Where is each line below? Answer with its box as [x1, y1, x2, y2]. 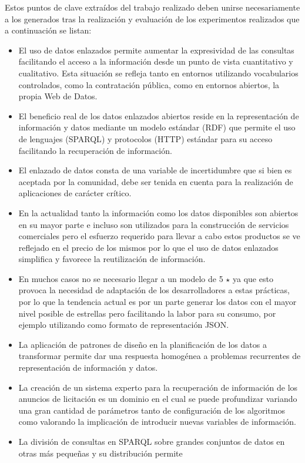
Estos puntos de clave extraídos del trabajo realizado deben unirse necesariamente [5, 1, 300, 13]
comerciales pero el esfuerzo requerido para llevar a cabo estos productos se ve [18, 230, 300, 242]
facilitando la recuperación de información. [18, 144, 172, 156]
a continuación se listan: [5, 24, 92, 36]
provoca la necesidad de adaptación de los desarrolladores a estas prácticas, [18, 284, 290, 296]
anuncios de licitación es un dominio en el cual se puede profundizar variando [18, 392, 297, 405]
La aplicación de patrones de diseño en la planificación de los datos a [18, 338, 267, 350]
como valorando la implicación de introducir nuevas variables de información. [18, 415, 296, 428]
